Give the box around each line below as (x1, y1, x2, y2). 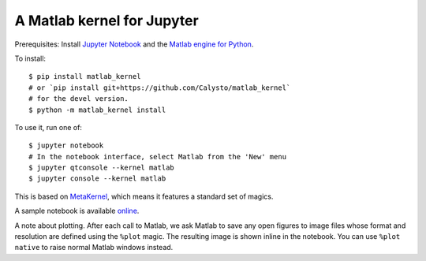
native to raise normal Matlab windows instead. (14, 243, 174, 252)
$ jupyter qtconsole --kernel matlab (28, 163, 175, 173)
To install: (14, 54, 47, 63)
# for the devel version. (28, 95, 129, 103)
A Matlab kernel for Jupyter (14, 12, 199, 29)
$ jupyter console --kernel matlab (28, 174, 166, 183)
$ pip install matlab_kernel (28, 72, 141, 81)
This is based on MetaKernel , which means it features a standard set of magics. (14, 192, 274, 201)
